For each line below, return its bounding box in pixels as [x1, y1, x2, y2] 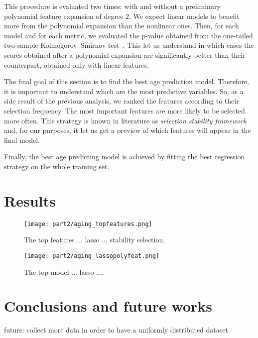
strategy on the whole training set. [4, 161, 110, 171]
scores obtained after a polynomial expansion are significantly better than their [4, 49, 246, 60]
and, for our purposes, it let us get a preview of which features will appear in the [4, 125, 251, 135]
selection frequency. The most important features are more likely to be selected [4, 105, 245, 115]
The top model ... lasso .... [24, 266, 104, 277]
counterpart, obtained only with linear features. [4, 59, 149, 70]
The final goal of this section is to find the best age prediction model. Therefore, [4, 76, 249, 87]
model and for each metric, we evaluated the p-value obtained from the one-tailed [4, 30, 253, 40]
